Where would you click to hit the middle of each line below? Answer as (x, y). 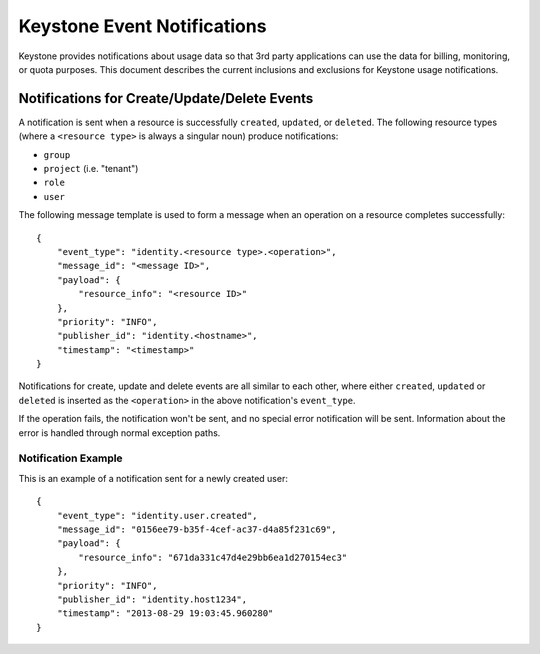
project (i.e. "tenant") (91, 169)
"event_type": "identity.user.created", (157, 515)
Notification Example (71, 458)
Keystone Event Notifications (142, 26)
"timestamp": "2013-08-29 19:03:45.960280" (165, 613)
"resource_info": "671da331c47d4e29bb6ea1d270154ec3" (213, 557)
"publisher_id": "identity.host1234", (152, 599)
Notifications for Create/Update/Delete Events (166, 98)
